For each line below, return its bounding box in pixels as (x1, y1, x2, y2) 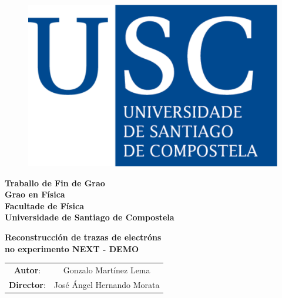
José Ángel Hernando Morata (53, 278, 160, 290)
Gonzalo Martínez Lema (63, 263, 150, 276)
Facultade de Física (5, 199, 85, 212)
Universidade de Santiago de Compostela (5, 211, 174, 223)
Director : (9, 278, 46, 290)
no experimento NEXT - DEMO (5, 242, 139, 255)
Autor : (14, 263, 41, 276)
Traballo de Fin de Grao (5, 176, 105, 189)
